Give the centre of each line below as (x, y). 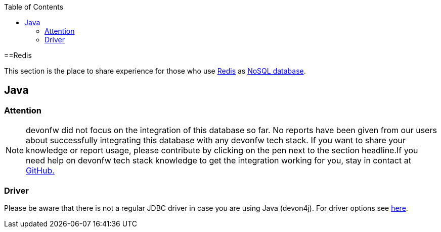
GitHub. (40, 171)
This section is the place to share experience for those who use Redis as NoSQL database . (155, 71)
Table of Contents (34, 7)
